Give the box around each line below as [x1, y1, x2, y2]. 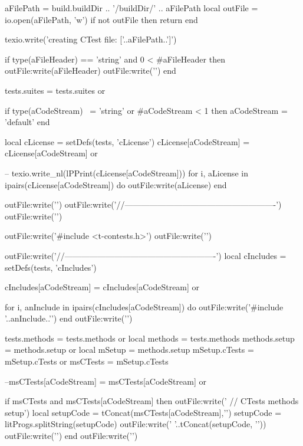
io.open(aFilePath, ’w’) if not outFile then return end [5, 13, 198, 25]
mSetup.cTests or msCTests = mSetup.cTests [5, 355, 169, 368]
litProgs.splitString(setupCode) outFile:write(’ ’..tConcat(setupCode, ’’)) [5, 418, 266, 430]
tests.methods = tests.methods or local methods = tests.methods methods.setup [5, 332, 295, 344]
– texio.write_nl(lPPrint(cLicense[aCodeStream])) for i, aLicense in [5, 166, 248, 179]
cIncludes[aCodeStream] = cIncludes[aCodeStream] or [5, 281, 200, 293]
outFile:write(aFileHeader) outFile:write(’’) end [5, 64, 176, 77]
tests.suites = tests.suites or [5, 84, 106, 96]
